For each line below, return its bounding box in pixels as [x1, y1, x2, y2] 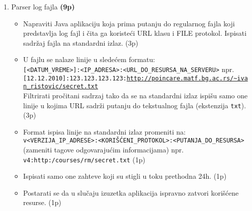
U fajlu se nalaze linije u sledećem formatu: [23, 54, 155, 65]
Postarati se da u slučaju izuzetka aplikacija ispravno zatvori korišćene [23, 187, 239, 198]
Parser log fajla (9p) [11, 1, 75, 11]
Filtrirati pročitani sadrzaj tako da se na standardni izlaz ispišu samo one [23, 90, 248, 100]
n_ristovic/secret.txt [23, 83, 98, 90]
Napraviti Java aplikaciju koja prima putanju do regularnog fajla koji [23, 18, 235, 28]
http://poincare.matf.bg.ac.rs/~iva [126, 74, 248, 82]
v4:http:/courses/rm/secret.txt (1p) [23, 154, 145, 164]
